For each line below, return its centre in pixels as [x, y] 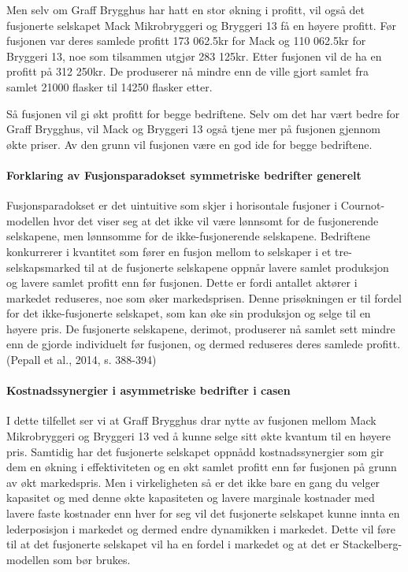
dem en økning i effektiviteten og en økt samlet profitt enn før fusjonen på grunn [202, 467]
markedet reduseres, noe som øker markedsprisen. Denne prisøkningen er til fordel [204, 297]
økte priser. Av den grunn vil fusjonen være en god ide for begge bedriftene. [189, 144]
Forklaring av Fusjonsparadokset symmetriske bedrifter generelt [184, 175]
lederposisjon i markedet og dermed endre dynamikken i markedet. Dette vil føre [201, 528]
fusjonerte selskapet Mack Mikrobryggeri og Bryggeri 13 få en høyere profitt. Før [201, 25]
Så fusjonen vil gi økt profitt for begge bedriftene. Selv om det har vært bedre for [203, 113]
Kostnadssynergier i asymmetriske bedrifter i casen [148, 390]
